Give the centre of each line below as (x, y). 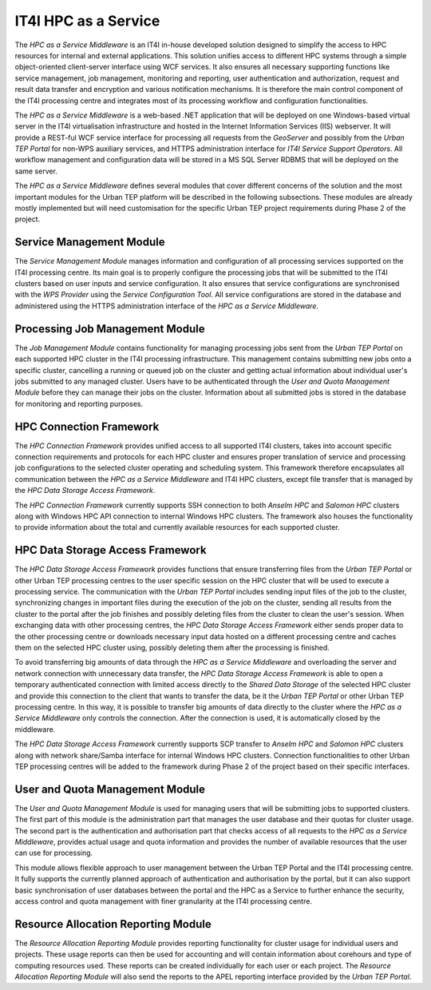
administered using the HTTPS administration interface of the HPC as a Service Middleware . (167, 306)
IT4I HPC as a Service (87, 21)
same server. (36, 171)
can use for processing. (54, 853)
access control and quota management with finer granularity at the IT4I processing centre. (164, 901)
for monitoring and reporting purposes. (79, 404)
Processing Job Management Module (110, 329)
